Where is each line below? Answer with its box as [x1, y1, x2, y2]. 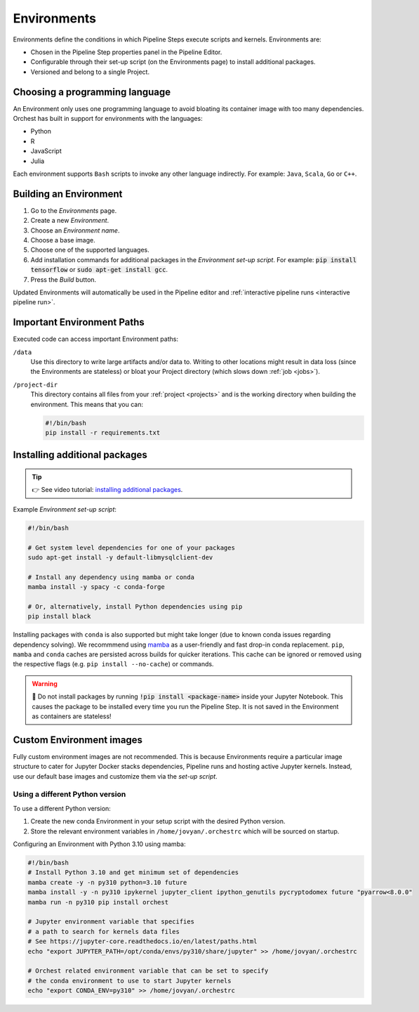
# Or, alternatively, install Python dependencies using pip [27, 602, 243, 611]
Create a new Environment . [30, 216, 109, 225]
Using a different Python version [13, 789, 126, 799]
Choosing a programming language [13, 86, 171, 98]
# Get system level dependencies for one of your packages [27, 543, 235, 552]
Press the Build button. [30, 275, 97, 284]
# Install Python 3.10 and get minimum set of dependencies [27, 869, 239, 876]
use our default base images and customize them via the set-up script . [13, 772, 218, 780]
